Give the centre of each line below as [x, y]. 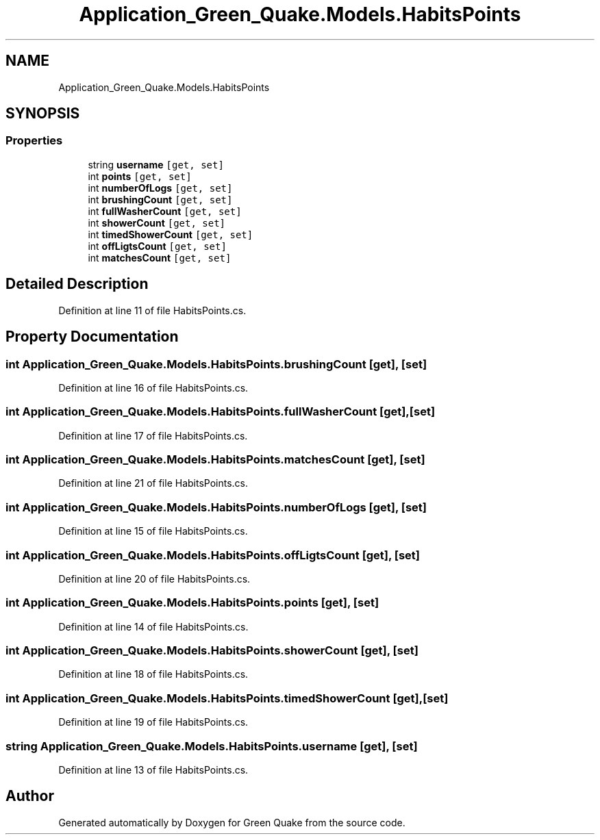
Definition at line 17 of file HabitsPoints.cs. [153, 435]
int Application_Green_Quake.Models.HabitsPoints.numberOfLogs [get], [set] [216, 507]
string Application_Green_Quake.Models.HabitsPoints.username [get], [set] [212, 746]
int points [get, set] [140, 176]
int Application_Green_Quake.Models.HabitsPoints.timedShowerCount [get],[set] [227, 698]
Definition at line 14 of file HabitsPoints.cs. [153, 626]
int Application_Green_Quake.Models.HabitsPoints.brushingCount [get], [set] [216, 364]
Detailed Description [77, 284]
